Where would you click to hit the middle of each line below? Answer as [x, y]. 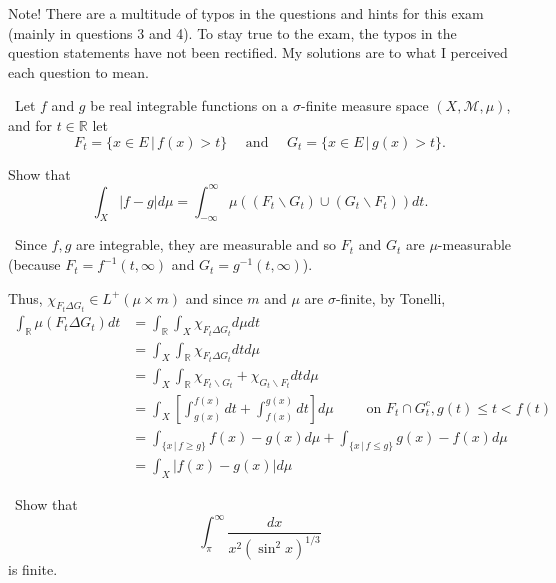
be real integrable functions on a [189, 105]
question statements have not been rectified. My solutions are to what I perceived [258, 52]
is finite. [33, 569]
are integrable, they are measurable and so [206, 244]
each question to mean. [78, 71]
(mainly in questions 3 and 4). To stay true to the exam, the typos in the [232, 32]
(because [34, 264]
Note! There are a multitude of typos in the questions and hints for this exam [246, 13]
